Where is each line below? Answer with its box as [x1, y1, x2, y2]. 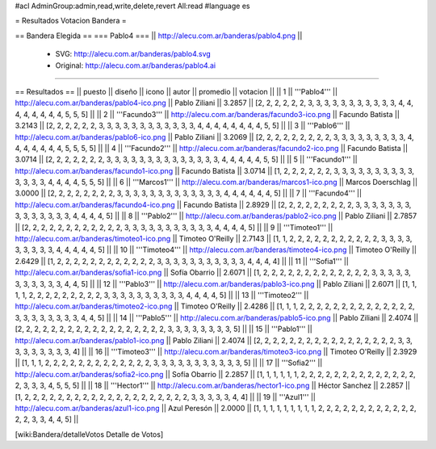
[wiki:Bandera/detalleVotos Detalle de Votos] [15, 429, 164, 439]
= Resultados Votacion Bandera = [15, 16, 127, 26]
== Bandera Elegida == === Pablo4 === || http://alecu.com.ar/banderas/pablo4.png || [15, 31, 303, 40]
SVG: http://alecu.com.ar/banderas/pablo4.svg [55, 49, 212, 59]
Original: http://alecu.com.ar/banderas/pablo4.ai [55, 61, 216, 70]
